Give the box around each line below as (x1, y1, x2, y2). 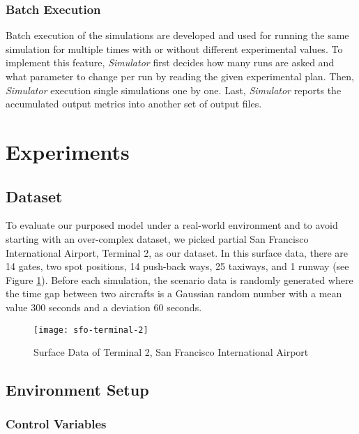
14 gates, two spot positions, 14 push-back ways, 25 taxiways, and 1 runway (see (6, 259, 349, 274)
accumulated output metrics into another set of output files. (6, 96, 262, 111)
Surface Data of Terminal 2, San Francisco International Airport (33, 345, 309, 359)
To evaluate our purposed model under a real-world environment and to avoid (6, 218, 338, 232)
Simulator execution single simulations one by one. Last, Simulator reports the (6, 82, 342, 97)
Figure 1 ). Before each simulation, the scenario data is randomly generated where (6, 272, 353, 287)
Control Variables (6, 415, 107, 433)
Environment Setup (6, 379, 149, 401)
